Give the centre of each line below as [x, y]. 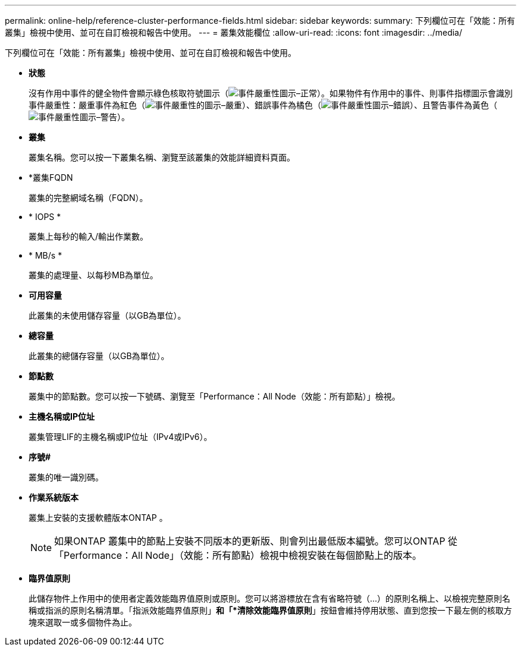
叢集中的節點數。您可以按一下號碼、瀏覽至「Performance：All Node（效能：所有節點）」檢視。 [214, 396]
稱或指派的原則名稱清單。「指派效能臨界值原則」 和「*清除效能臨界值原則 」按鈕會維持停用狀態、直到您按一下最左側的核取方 [270, 610]
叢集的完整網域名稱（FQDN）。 [88, 198]
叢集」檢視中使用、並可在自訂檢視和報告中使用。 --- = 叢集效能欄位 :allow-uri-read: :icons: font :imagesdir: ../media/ [234, 32]
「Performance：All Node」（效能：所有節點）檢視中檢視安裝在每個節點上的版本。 [238, 555]
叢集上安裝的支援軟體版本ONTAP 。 [98, 518]
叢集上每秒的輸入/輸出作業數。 [89, 236]
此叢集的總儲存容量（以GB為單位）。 [99, 356]
